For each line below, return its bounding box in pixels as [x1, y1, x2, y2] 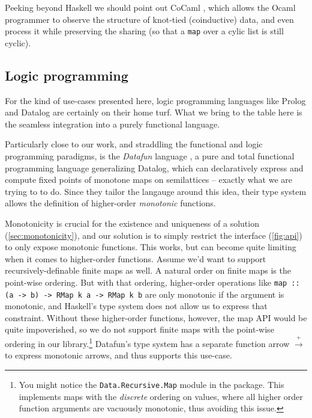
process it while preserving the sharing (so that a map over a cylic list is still [5, 25, 284, 37]
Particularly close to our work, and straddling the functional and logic [5, 138, 263, 150]
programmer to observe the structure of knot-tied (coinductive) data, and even [5, 13, 294, 25]
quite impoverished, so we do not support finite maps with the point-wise [5, 323, 274, 336]
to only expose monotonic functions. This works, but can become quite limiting [5, 241, 296, 253]
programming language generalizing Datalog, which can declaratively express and [5, 161, 304, 174]
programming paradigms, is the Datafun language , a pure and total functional [5, 150, 295, 162]
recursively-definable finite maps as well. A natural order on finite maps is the [5, 264, 291, 277]
